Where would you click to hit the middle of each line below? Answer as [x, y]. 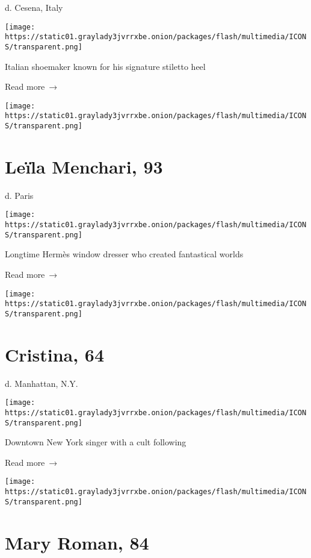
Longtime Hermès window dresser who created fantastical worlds [124, 254]
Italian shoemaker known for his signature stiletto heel [105, 66]
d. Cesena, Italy [34, 7]
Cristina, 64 [55, 354]
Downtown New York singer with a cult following [96, 442]
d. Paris [19, 195]
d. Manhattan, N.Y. [42, 383]
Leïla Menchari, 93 [84, 166]
